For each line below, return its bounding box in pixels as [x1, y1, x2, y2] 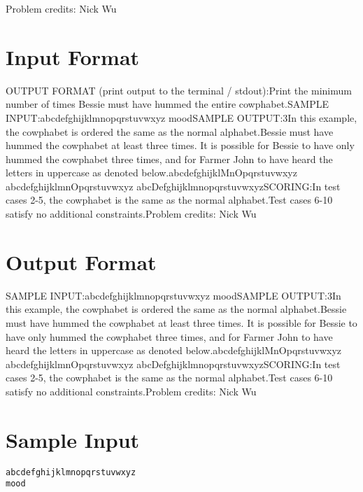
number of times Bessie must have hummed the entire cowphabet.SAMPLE [6, 97, 329, 111]
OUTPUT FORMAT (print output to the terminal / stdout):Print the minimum [6, 83, 352, 97]
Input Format [6, 42, 140, 71]
